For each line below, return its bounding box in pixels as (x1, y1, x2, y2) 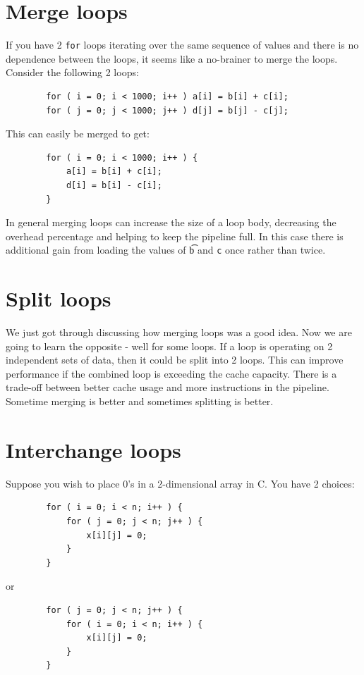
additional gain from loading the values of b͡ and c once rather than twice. (6, 242, 326, 257)
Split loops (6, 284, 111, 313)
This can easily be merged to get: (6, 126, 150, 141)
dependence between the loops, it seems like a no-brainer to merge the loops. (6, 51, 338, 66)
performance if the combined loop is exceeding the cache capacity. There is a (6, 366, 337, 380)
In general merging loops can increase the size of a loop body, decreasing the (6, 215, 336, 230)
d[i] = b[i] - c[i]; (66, 180, 162, 190)
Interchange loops (6, 435, 181, 464)
